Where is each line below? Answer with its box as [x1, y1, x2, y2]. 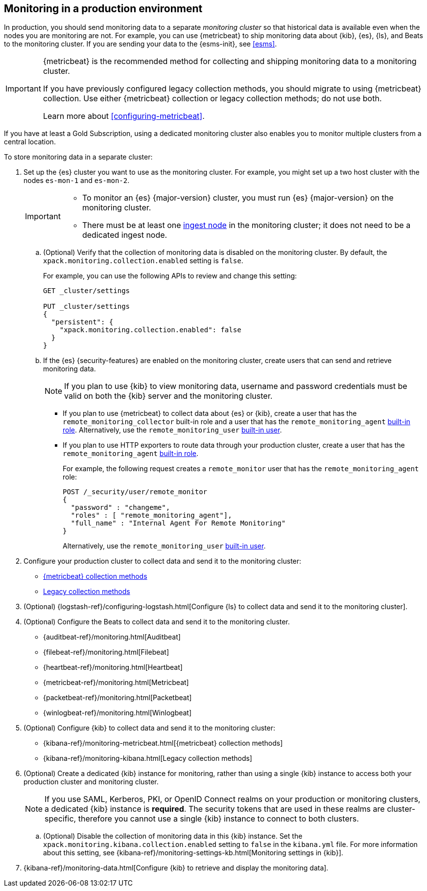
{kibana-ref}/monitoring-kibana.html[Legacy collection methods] [43, 754, 252, 763]
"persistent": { [51, 318, 114, 326]
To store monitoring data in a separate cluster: [4, 153, 153, 161]
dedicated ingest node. [82, 230, 167, 240]
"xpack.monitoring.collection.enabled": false [59, 326, 241, 334]
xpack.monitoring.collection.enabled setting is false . [43, 256, 243, 265]
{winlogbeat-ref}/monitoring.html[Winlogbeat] [43, 708, 192, 717]
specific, [45, 814, 76, 824]
